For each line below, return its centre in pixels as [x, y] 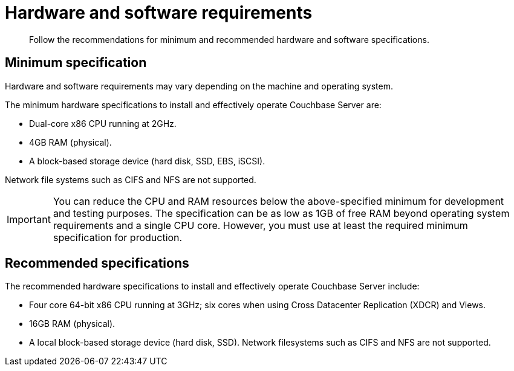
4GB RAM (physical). [70, 142]
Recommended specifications [97, 263]
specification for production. [118, 237]
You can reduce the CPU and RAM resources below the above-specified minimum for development [278, 201]
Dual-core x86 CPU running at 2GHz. [103, 123]
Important [29, 219]
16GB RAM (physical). [72, 324]
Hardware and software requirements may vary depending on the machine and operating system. [199, 86]
